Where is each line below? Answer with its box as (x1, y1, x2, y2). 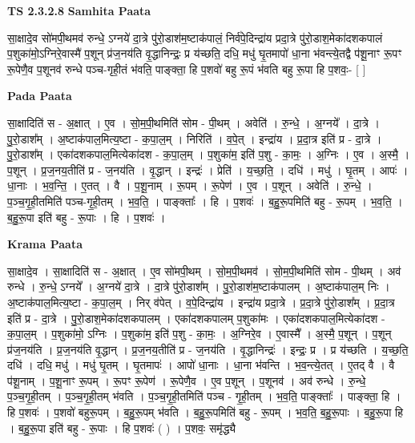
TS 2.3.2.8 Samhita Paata (7, 2, 151, 18)
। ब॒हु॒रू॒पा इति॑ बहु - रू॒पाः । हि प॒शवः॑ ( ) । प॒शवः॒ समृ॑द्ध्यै (7, 419, 236, 436)
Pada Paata (7, 87, 72, 104)
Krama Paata (7, 236, 83, 252)
